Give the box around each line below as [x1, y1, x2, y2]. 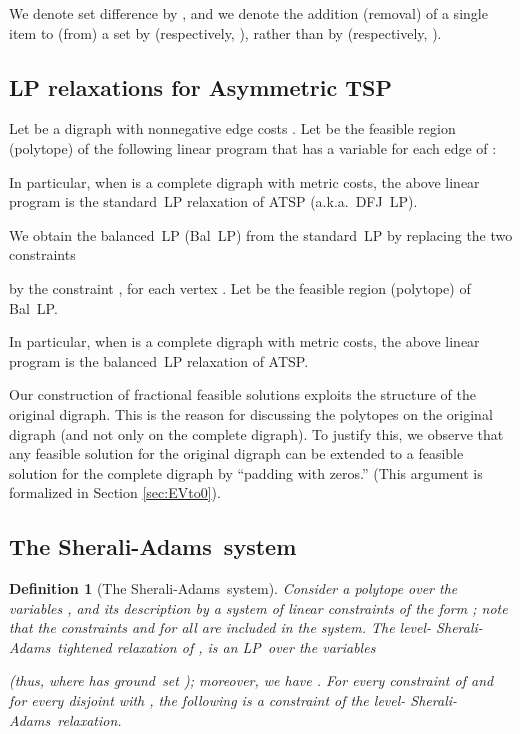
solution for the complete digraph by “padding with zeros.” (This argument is [9, 462, 483, 483]
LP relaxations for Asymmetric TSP [9, 71, 393, 102]
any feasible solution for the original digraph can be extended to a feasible [9, 443, 464, 464]
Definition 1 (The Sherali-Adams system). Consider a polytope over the [9, 578, 458, 599]
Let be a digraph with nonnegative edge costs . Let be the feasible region [9, 118, 456, 139]
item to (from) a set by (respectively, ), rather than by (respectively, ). [9, 22, 442, 43]
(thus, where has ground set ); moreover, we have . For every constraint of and [9, 670, 494, 691]
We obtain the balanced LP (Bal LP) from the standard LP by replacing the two [9, 224, 513, 245]
